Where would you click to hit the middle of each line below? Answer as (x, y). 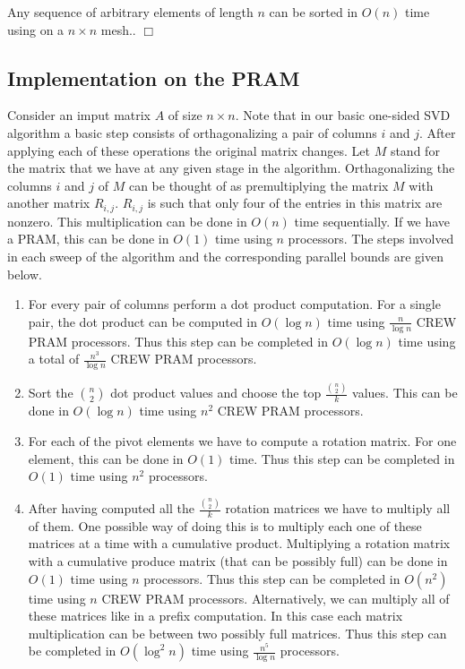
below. (25, 274)
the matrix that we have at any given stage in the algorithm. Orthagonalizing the (231, 168)
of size (185, 115)
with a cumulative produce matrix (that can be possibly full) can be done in (238, 561)
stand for (415, 150)
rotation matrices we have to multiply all (338, 508)
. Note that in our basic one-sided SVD (343, 115)
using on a (36, 29)
